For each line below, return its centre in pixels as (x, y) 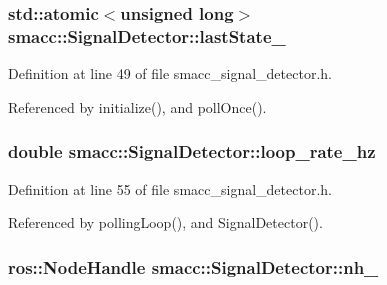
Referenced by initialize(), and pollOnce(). (137, 106)
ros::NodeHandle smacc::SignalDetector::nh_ (193, 266)
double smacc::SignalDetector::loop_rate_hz (192, 151)
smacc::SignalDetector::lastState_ (147, 35)
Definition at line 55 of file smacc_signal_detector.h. (170, 188)
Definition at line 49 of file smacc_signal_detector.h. (170, 73)
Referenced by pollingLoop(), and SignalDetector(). (165, 222)
